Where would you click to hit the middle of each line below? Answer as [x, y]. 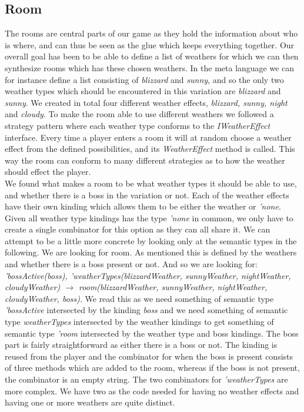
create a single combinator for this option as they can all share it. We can [138, 229]
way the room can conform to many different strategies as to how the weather [145, 160]
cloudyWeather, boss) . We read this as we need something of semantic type [139, 298]
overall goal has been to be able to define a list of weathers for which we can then [152, 56]
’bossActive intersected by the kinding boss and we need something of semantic [146, 310]
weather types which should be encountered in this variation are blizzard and [143, 91]
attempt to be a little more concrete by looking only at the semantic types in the [151, 240]
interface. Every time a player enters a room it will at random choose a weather [148, 137]
